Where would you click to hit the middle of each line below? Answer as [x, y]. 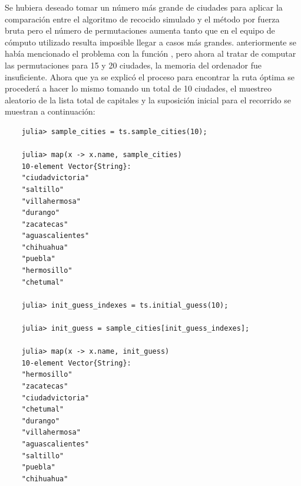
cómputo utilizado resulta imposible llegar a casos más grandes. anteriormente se [150, 42]
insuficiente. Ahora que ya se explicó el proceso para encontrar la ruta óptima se [150, 76]
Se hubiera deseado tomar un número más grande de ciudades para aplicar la [144, 7]
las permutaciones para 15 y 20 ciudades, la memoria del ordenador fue [133, 65]
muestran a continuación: [50, 111]
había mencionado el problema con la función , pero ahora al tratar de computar [150, 53]
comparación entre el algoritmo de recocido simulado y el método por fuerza [142, 19]
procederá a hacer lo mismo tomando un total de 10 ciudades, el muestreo [138, 88]
